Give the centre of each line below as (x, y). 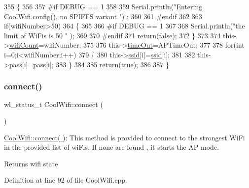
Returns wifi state (31, 163)
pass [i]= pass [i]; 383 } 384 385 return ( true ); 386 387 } (89, 64)
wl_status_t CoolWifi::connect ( (53, 104)
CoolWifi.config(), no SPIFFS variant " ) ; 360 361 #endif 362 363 (103, 16)
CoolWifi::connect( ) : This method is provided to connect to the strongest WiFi (124, 137)
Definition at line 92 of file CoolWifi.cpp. (66, 180)
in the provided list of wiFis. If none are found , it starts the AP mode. (112, 147)
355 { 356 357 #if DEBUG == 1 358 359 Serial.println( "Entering (103, 6)
